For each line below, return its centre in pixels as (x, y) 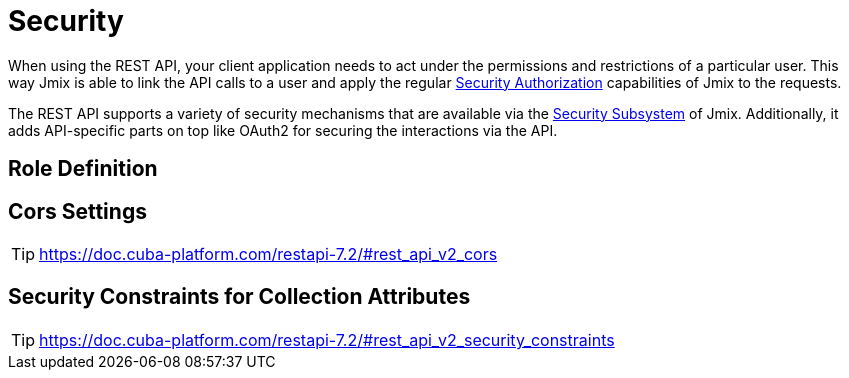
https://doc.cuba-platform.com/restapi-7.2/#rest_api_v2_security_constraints (327, 339)
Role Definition (83, 169)
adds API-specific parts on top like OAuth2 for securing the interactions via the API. (283, 130)
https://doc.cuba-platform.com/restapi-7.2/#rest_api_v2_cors (268, 254)
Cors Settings (77, 211)
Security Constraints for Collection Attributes (239, 297)
